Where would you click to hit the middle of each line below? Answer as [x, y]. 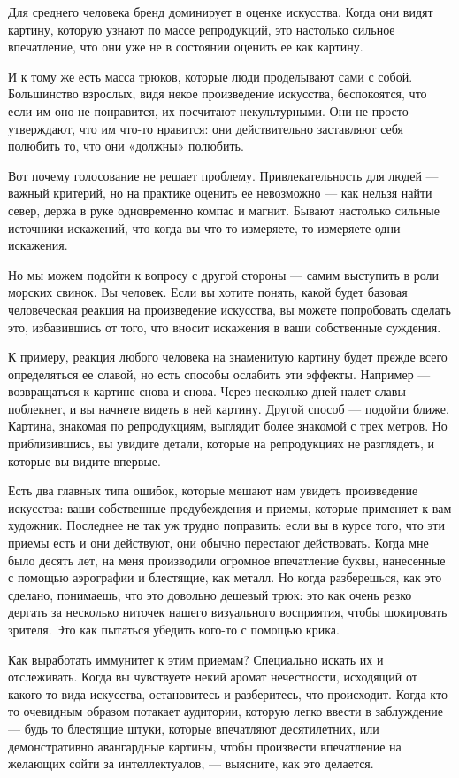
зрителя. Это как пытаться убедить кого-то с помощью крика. [174, 629]
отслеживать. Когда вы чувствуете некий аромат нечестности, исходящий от [213, 677]
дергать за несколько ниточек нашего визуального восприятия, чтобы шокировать [228, 612]
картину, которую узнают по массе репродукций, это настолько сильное [202, 29]
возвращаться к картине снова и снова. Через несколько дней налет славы [207, 391]
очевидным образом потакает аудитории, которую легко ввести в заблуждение [233, 711]
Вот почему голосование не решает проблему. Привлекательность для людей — [223, 175]
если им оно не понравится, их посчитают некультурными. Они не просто [208, 110]
